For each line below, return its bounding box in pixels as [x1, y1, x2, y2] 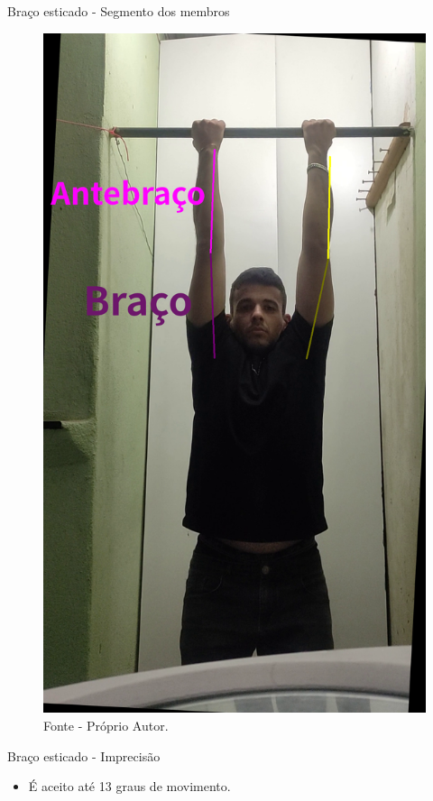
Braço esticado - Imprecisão [7, 746, 161, 765]
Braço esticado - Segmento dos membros [7, 2, 230, 20]
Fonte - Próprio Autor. [43, 715, 169, 734]
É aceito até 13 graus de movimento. [28, 777, 231, 796]
